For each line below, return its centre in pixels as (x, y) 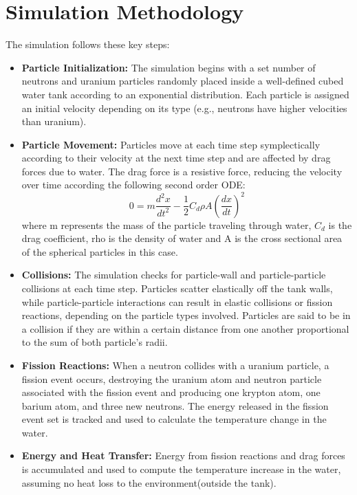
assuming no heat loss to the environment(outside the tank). (149, 482)
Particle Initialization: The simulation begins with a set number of (169, 67)
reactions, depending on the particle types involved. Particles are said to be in (186, 315)
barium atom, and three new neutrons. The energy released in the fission (175, 405)
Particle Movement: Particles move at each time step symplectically (171, 144)
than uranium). (54, 121)
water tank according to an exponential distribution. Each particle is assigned (185, 94)
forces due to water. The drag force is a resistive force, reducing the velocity (182, 171)
